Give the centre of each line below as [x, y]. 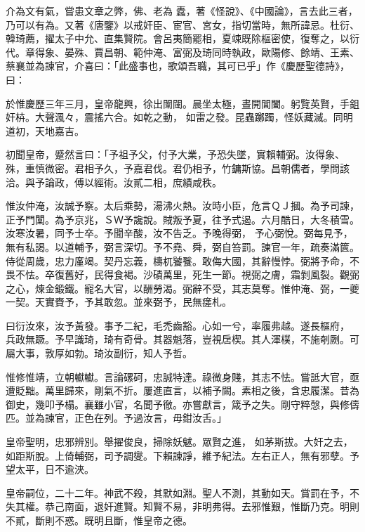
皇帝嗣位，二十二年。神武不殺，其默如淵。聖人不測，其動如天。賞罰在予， [178, 492]
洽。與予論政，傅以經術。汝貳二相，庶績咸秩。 [114, 182]
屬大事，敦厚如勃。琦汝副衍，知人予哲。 [99, 353]
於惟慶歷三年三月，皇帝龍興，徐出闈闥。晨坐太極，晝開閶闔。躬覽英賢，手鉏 [182, 103]
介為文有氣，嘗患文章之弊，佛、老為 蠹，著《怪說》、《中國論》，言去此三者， [182, 11]
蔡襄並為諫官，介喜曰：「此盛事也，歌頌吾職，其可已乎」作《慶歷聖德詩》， [178, 66]
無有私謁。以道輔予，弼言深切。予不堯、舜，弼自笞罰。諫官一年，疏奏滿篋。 [182, 246]
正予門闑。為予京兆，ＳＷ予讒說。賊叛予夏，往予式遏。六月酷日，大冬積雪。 [182, 219]
